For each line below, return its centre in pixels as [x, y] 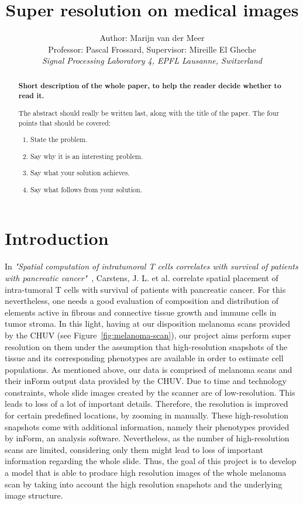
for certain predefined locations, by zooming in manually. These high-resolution [147, 415]
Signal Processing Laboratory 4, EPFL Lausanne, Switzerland [152, 60]
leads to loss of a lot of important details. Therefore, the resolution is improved [147, 404]
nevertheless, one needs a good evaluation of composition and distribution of [142, 301]
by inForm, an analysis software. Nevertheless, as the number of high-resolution [147, 438]
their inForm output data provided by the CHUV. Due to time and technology [146, 381]
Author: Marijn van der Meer [152, 38]
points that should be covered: [65, 122]
